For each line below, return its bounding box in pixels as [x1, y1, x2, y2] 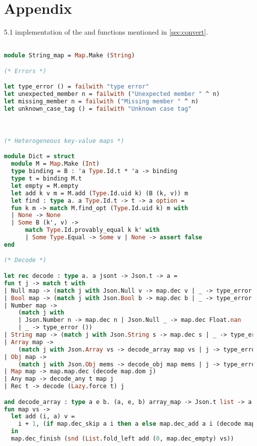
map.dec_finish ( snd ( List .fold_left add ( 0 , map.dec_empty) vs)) [11, 435, 234, 443]
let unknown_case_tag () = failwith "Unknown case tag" [4, 105, 192, 113]
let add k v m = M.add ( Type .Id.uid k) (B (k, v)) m [11, 189, 188, 197]
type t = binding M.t [11, 175, 82, 182]
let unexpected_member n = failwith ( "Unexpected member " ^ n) [4, 90, 220, 98]
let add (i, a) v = [11, 413, 75, 420]
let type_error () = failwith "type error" [4, 83, 149, 90]
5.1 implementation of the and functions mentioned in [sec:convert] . [4, 27, 208, 37]
